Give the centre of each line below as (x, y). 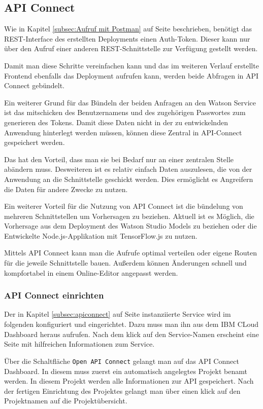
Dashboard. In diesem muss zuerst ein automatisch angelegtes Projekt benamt (126, 371)
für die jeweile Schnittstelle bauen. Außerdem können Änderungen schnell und (125, 263)
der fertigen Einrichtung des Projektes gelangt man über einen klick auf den (122, 391)
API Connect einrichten (54, 295)
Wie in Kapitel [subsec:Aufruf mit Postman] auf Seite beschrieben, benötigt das (128, 29)
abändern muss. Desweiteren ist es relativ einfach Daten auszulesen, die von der (128, 169)
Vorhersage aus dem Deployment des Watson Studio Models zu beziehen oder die (130, 226)
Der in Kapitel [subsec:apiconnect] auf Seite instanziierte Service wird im (118, 314)
